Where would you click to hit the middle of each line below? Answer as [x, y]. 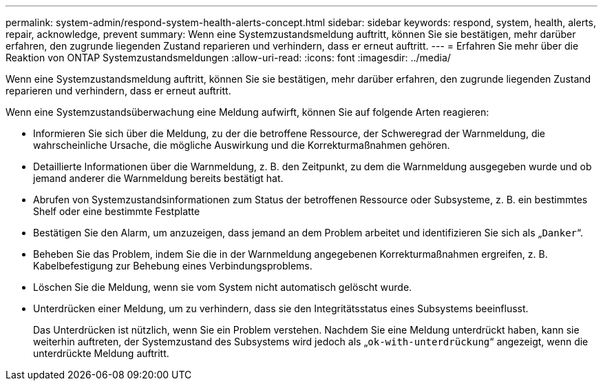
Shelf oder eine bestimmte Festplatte [117, 211]
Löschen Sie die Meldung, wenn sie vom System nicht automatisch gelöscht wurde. [223, 287]
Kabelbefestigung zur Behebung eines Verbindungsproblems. [173, 266]
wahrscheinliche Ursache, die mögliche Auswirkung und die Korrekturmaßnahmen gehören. [242, 145]
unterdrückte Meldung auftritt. [101, 353]
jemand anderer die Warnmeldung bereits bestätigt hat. [158, 178]
